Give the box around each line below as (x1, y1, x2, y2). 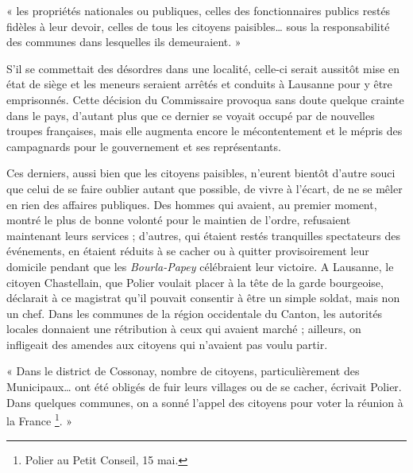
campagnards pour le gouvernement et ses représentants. (6, 138, 281, 154)
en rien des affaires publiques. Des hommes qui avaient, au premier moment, (6, 196, 377, 212)
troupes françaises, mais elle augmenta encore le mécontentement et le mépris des (6, 122, 403, 139)
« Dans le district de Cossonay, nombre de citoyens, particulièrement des (6, 363, 360, 379)
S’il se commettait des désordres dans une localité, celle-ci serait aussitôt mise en (6, 60, 399, 76)
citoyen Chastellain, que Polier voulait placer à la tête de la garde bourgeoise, (6, 273, 384, 290)
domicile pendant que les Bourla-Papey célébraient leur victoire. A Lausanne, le (6, 258, 394, 274)
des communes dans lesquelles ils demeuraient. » (6, 33, 241, 50)
